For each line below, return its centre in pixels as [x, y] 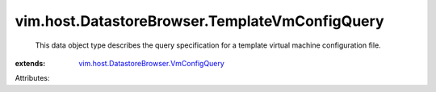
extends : [30, 63]
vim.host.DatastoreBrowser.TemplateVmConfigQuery [199, 21]
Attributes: [32, 78]
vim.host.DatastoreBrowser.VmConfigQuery [152, 63]
